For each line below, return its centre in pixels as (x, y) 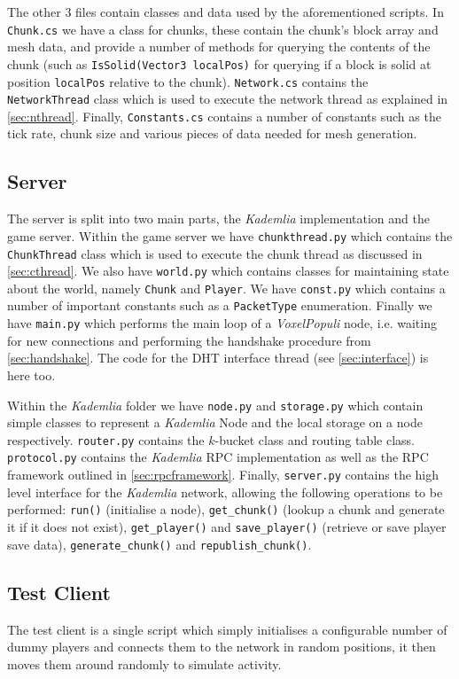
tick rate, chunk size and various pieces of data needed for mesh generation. (212, 133)
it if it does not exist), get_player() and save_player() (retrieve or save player (227, 527)
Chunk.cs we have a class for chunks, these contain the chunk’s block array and (223, 29)
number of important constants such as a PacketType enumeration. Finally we (220, 305)
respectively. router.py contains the (106, 439)
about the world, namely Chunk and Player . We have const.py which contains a (226, 288)
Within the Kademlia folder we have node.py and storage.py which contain (215, 405)
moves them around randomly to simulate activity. (144, 663)
